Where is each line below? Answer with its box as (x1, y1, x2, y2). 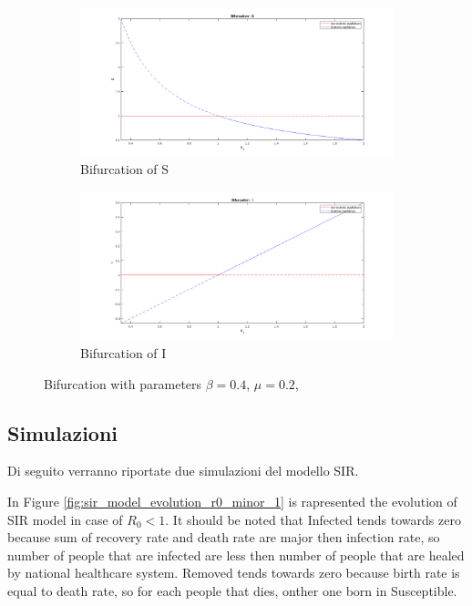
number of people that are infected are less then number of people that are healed (7, 545, 465, 564)
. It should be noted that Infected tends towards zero (165, 509, 461, 529)
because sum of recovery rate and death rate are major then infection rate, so (7, 528, 440, 547)
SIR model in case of (7, 509, 123, 529)
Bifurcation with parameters (44, 374, 202, 393)
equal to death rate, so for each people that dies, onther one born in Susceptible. (7, 580, 457, 600)
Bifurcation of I (80, 343, 167, 362)
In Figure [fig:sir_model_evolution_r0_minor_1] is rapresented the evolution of (7, 491, 457, 510)
